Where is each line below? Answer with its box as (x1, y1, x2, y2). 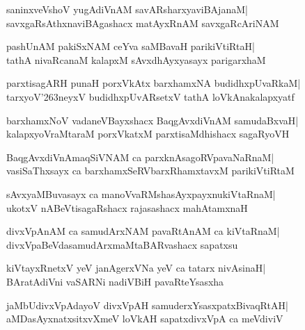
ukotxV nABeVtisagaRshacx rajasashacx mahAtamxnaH (6, 200, 248, 215)
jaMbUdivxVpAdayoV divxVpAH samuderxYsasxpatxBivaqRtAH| (6, 297, 288, 312)
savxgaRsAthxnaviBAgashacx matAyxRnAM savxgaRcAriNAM (6, 15, 279, 30)
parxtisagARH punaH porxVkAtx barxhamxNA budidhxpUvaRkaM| (6, 76, 301, 90)
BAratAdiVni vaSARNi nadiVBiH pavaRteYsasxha (6, 274, 224, 288)
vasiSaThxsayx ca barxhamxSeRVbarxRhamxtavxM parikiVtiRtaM (6, 163, 295, 178)
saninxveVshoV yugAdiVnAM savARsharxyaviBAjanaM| (6, 2, 248, 16)
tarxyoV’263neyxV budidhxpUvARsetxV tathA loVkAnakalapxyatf (6, 89, 295, 104)
